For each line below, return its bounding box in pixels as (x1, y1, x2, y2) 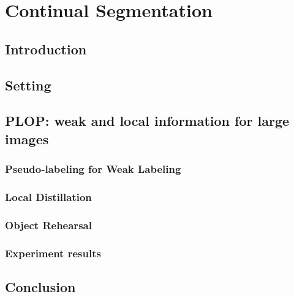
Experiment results (5, 245, 101, 260)
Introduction (5, 39, 87, 58)
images (5, 129, 49, 148)
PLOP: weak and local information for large (5, 111, 290, 130)
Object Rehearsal (5, 217, 92, 232)
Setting (5, 75, 51, 94)
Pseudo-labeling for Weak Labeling (5, 161, 181, 177)
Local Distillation (5, 189, 92, 204)
